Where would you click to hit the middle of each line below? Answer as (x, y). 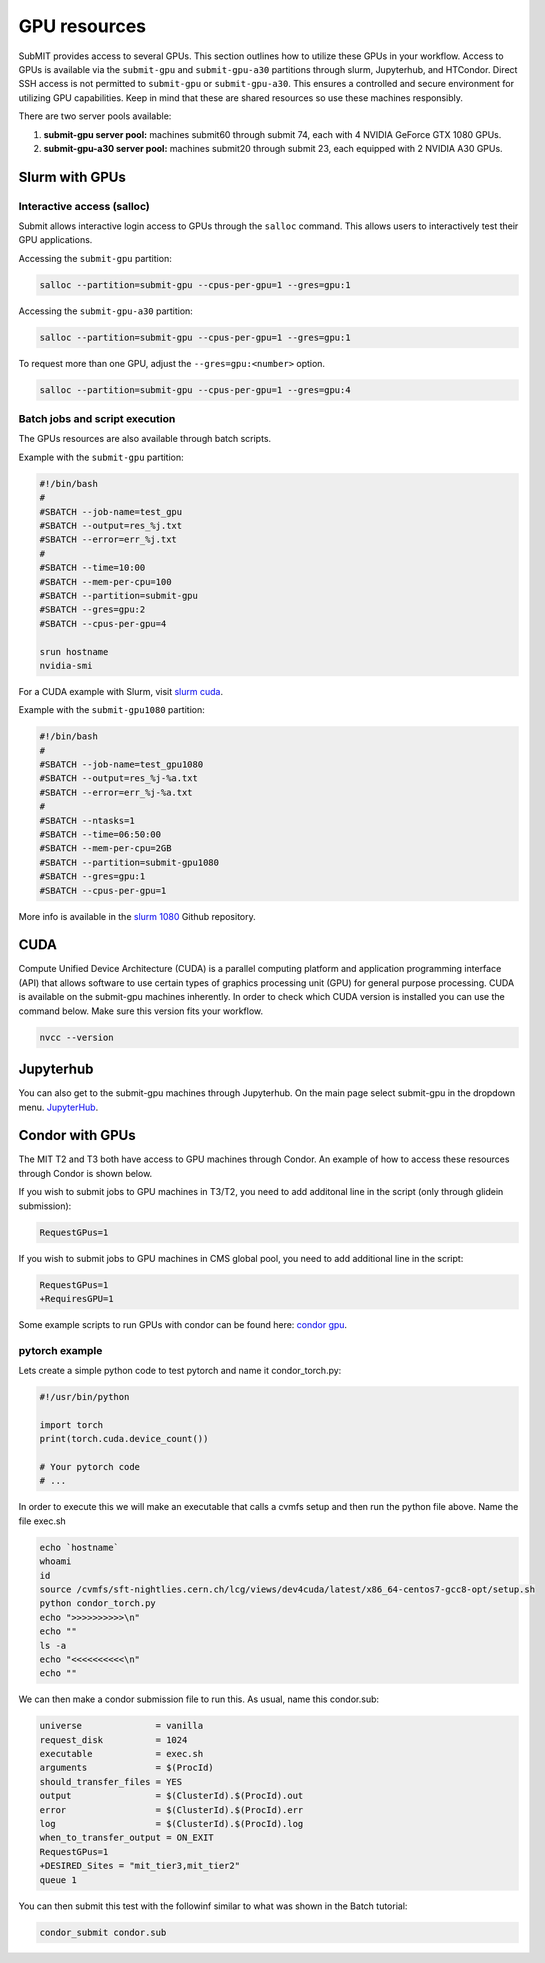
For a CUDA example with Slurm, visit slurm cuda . (121, 691)
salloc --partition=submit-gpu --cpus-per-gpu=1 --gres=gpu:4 (195, 389)
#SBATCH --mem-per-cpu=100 (105, 581)
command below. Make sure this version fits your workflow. (141, 1011)
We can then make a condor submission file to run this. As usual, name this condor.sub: (199, 1699)
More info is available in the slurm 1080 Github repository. (137, 916)
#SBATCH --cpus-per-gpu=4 (103, 623)
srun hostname (74, 651)
